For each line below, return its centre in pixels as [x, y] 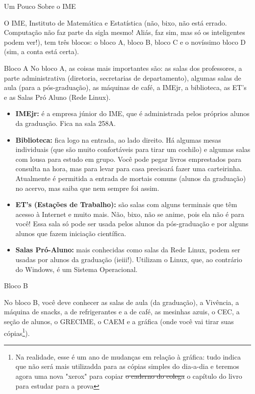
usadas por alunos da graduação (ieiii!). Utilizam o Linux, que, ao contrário [129, 259]
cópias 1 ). [17, 332]
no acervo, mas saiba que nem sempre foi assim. [87, 188]
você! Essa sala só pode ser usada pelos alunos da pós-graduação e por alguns [132, 224]
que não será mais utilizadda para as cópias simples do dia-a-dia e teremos [127, 366]
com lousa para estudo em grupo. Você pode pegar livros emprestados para [128, 159]
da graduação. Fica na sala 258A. [65, 123]
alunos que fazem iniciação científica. [71, 233]
